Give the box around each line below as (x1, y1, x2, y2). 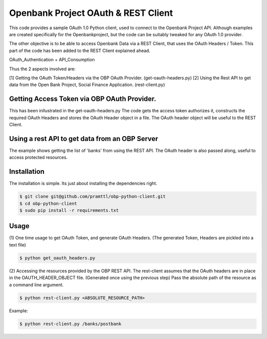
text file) (9, 242, 26, 247)
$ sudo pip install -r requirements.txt (19, 207, 119, 213)
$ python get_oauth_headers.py (19, 255, 96, 261)
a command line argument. (9, 282, 64, 288)
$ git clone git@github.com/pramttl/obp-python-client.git (19, 194, 166, 199)
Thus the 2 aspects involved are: (9, 66, 76, 72)
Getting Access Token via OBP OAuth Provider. (9, 95, 157, 103)
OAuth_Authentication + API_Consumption (9, 57, 95, 63)
